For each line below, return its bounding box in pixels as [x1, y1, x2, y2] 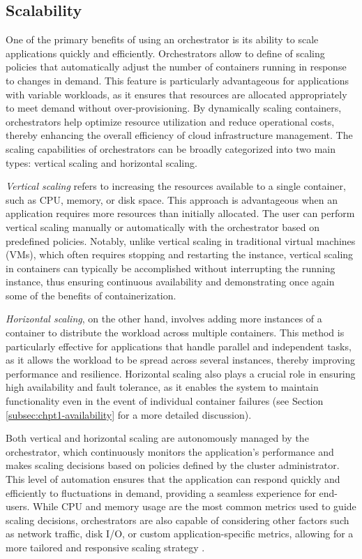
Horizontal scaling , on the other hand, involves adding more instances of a [6, 311, 322, 326]
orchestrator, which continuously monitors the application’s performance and [6, 444, 334, 459]
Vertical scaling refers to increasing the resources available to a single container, [6, 179, 346, 193]
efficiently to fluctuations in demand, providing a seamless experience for [6, 485, 316, 500]
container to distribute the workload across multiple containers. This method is [6, 325, 345, 340]
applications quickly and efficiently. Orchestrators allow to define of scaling [6, 45, 325, 60]
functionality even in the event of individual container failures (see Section [6, 394, 324, 408]
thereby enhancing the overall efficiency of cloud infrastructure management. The [6, 128, 353, 142]
